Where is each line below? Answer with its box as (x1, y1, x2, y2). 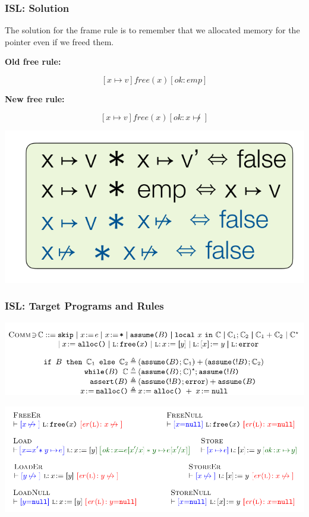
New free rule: (5, 93, 65, 105)
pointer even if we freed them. (5, 35, 114, 48)
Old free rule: (5, 55, 61, 68)
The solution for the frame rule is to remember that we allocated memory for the (5, 24, 300, 36)
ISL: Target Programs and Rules (5, 298, 164, 313)
